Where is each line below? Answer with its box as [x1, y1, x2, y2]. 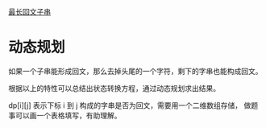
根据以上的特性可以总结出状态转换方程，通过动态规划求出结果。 [8, 83, 220, 93]
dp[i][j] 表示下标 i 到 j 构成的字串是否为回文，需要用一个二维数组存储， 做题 [8, 100, 259, 110]
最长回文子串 [8, 7, 51, 16]
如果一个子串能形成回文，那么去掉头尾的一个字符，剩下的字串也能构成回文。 [8, 66, 263, 76]
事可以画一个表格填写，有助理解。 [8, 110, 122, 120]
